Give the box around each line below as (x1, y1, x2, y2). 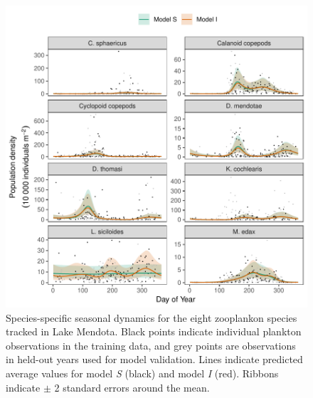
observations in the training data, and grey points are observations (6, 337, 296, 352)
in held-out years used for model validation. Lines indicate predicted (6, 352, 303, 367)
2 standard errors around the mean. (54, 379, 210, 394)
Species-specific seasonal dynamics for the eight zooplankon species (6, 310, 297, 325)
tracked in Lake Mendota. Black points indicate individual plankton (6, 324, 302, 339)
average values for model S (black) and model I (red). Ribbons (6, 365, 279, 380)
